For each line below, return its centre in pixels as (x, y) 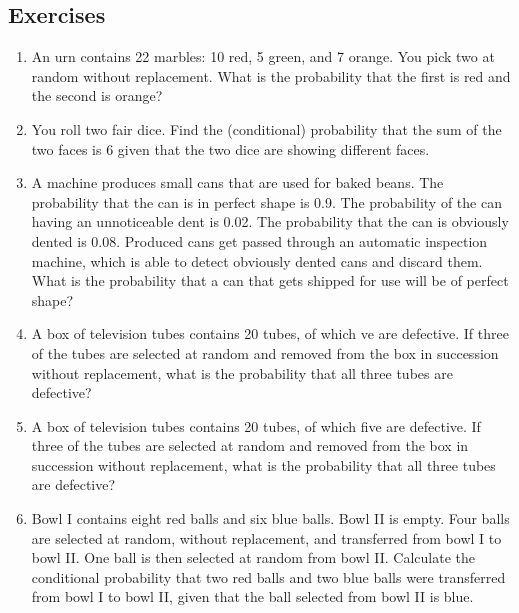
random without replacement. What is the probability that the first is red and (271, 75)
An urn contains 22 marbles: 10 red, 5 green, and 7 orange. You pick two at (263, 56)
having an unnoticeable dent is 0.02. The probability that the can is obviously (270, 221)
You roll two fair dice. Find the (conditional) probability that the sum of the (266, 128)
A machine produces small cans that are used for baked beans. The (237, 182)
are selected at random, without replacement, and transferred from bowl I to (266, 537)
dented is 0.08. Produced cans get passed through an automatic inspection (259, 240)
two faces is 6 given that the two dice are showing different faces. (230, 148)
